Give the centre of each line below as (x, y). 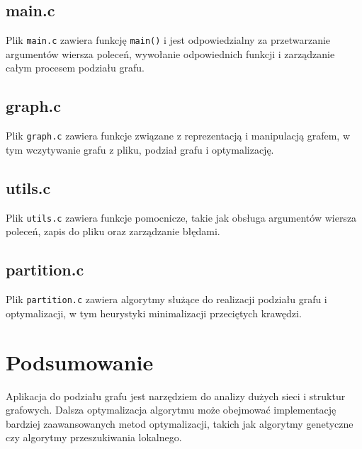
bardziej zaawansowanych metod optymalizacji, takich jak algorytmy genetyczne (180, 423)
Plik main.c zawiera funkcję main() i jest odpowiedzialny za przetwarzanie (168, 40)
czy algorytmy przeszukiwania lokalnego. (94, 437)
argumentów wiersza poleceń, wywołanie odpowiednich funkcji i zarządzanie (170, 53)
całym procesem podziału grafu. (75, 68)
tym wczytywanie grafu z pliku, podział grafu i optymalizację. (140, 149)
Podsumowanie (80, 362)
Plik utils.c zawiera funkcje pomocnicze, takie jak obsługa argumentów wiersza (181, 217)
